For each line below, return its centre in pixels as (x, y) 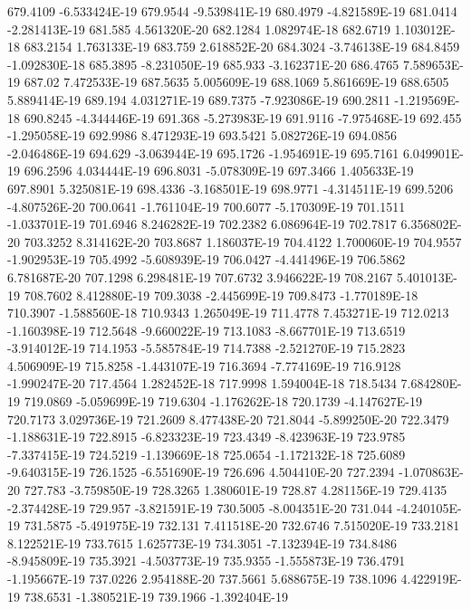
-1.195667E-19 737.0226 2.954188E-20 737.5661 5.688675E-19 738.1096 (202, 578)
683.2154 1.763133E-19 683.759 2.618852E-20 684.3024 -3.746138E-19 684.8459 (242, 47)
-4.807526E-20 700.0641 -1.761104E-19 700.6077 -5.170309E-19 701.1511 (207, 206)
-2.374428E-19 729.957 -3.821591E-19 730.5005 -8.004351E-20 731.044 (200, 507)
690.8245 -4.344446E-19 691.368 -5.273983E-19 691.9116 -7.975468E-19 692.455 (243, 117)
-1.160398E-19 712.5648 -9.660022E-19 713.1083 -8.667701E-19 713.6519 (207, 330)
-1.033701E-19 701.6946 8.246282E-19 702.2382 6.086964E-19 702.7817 (202, 224)
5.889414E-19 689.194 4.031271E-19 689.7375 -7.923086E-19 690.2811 (199, 99)
